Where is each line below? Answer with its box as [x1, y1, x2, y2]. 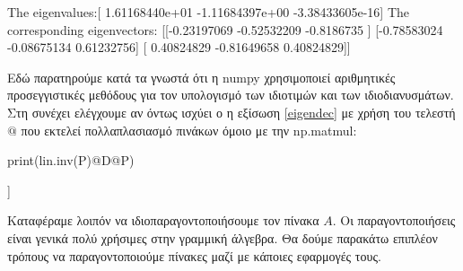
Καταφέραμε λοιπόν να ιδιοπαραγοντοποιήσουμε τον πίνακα [7, 211, 319, 230]
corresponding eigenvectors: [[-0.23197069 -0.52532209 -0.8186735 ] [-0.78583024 [7, 20, 443, 39]
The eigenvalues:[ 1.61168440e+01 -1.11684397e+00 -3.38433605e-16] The [7, 3, 410, 21]
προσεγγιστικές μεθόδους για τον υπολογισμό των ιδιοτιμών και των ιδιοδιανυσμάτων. [7, 85, 454, 104]
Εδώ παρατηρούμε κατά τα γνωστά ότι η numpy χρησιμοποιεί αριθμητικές [7, 67, 396, 86]
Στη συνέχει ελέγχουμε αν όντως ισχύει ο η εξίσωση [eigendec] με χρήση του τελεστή [7, 102, 456, 121]
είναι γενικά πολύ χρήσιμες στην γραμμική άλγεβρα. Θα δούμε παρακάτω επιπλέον [7, 228, 438, 247]
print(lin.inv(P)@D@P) [7, 151, 135, 170]
